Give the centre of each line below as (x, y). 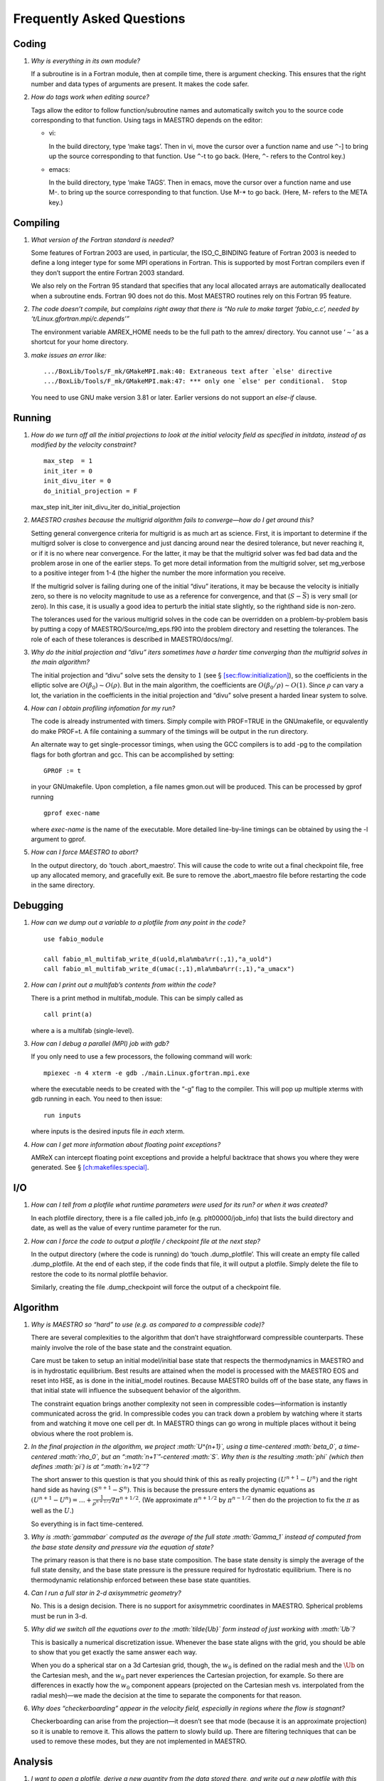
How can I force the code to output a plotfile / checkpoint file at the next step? (146, 1241)
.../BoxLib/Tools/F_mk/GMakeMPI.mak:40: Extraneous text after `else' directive (188, 371)
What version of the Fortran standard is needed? (102, 239)
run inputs (63, 1115)
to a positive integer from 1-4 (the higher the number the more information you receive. (158, 573)
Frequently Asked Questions (99, 19)
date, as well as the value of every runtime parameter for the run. (126, 1228)
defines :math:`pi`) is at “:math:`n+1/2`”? (90, 1467)
